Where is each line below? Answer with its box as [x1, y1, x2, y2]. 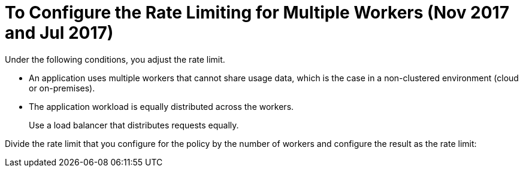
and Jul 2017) [5, 23, 114, 43]
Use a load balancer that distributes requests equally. [29, 119, 239, 130]
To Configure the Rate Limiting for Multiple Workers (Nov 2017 [5, 2, 509, 23]
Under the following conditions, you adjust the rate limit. [5, 54, 225, 64]
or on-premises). [29, 82, 95, 93]
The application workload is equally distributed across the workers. [29, 101, 294, 112]
